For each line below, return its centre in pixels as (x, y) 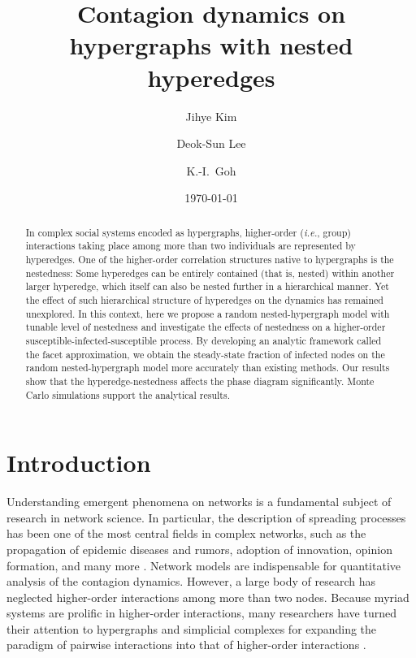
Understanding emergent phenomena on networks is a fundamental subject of (199, 502)
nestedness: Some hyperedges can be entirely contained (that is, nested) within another (210, 273)
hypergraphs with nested (211, 45)
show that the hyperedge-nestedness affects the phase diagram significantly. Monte (200, 381)
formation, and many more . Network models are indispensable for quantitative (204, 565)
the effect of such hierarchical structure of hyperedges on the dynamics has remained (204, 299)
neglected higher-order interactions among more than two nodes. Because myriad (208, 597)
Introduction (79, 463)
